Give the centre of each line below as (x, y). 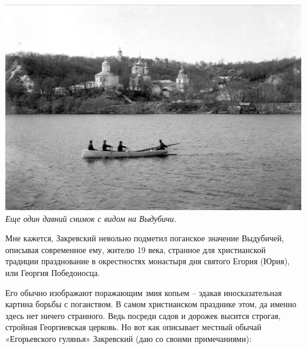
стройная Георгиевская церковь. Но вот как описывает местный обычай (133, 327)
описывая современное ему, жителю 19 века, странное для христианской (136, 249)
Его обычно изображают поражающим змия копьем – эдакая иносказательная (144, 292)
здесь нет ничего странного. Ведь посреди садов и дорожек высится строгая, (143, 315)
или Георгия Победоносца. (53, 272)
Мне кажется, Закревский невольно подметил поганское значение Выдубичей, (145, 238)
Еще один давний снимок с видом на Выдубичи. (91, 218)
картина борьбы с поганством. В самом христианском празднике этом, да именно (151, 304)
